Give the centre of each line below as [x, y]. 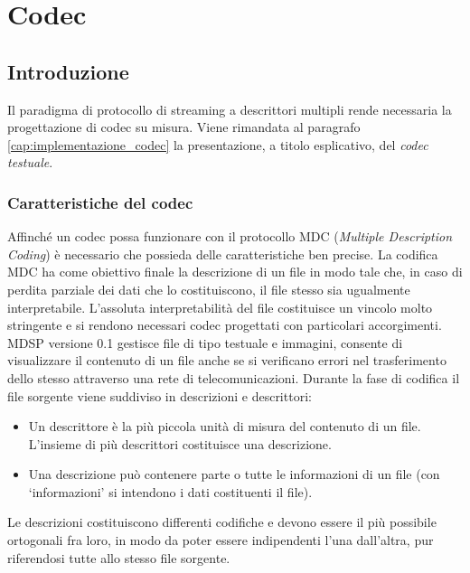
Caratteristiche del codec [100, 202]
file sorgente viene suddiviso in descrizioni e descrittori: [160, 395]
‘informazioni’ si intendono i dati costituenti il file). [170, 491]
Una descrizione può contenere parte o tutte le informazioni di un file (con [234, 474]
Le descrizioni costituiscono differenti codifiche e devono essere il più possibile [222, 522]
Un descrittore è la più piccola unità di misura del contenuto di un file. [225, 426]
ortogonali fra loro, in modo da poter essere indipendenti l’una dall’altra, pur [221, 540]
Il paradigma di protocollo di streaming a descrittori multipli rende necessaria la [230, 109]
